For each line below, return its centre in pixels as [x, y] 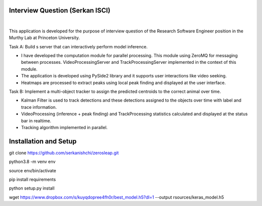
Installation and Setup [43, 141]
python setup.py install [32, 188]
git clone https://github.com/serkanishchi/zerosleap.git [64, 153]
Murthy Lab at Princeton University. [44, 38]
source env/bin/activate [33, 170]
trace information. [39, 107]
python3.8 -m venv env [32, 162]
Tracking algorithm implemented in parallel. [64, 127]
